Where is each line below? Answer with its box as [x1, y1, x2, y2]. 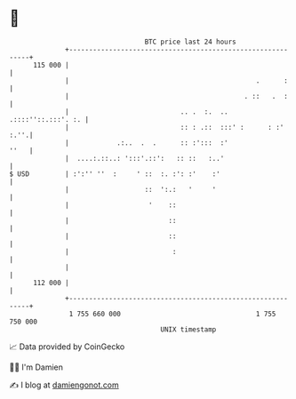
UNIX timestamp [160, 324, 217, 334]
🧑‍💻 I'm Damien [9, 362, 64, 372]
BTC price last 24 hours [144, 37, 237, 46]
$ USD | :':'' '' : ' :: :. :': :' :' [9, 169, 220, 179]
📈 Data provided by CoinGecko [9, 341, 125, 352]
